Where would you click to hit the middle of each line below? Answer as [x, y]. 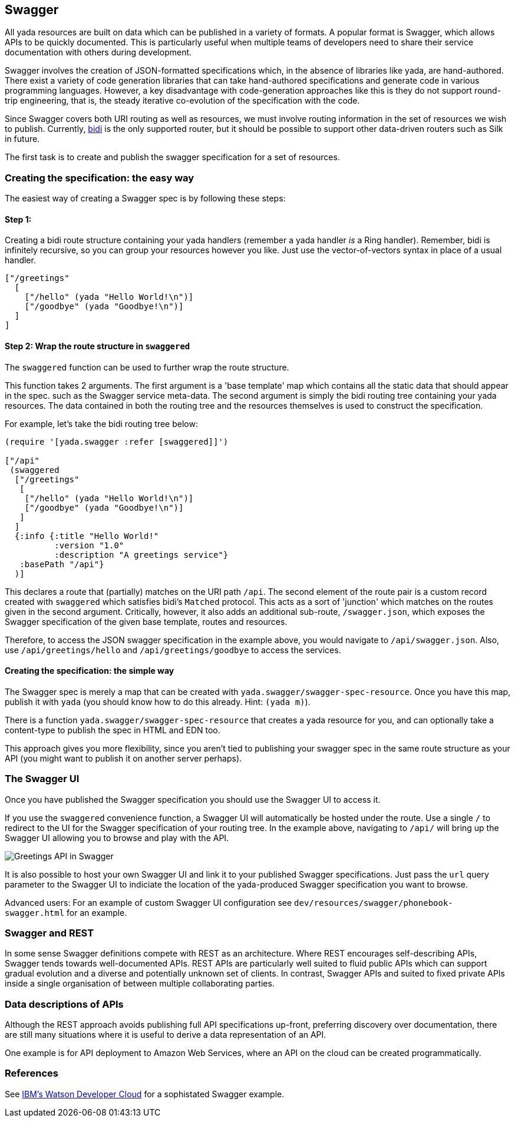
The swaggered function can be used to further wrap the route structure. [147, 367]
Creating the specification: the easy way [100, 178]
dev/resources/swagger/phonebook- [374, 903]
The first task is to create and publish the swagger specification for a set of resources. [172, 157]
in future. [22, 139]
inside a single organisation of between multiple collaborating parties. [140, 984]
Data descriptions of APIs [64, 1004]
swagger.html [35, 913]
